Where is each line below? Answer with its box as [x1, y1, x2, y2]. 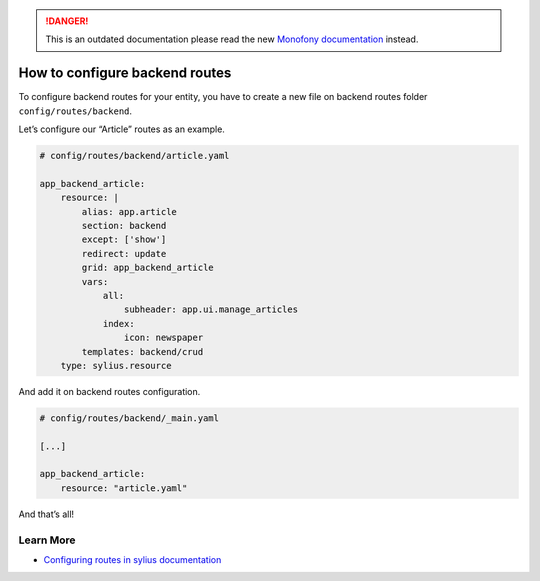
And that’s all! [18, 508, 75, 520]
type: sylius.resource [60, 360, 172, 371]
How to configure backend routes [18, 65, 232, 82]
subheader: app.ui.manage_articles [123, 304, 299, 315]
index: [102, 318, 135, 329]
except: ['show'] [81, 234, 167, 245]
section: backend [81, 220, 167, 232]
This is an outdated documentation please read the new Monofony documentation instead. [45, 33, 419, 45]
